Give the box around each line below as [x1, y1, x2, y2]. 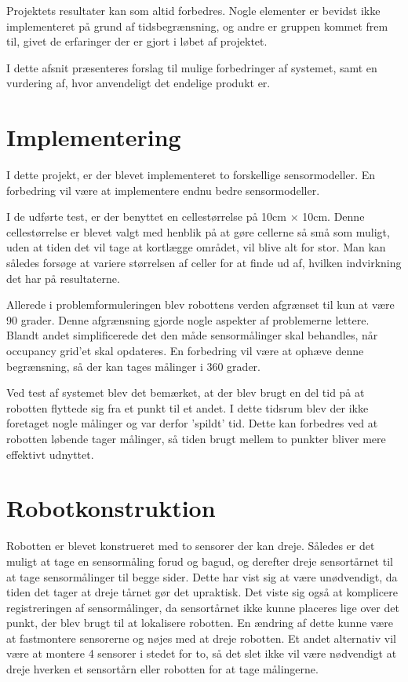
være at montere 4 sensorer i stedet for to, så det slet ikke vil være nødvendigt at [6, 645, 397, 662]
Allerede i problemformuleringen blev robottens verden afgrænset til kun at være [6, 296, 395, 313]
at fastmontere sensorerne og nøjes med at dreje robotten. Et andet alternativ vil [6, 629, 396, 646]
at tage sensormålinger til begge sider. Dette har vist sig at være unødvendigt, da [6, 568, 398, 585]
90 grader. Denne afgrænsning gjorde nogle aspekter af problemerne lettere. [6, 311, 370, 328]
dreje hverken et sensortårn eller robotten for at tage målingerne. [6, 661, 319, 677]
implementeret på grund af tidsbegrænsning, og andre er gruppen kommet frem [6, 17, 388, 34]
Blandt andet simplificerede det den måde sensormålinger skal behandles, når [6, 327, 378, 343]
